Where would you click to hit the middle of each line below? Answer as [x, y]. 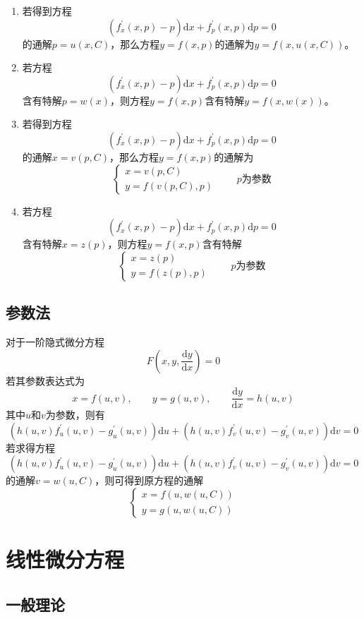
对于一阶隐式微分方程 [55, 341]
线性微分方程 [65, 559]
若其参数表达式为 [45, 380]
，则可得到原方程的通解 [149, 480]
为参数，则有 [75, 415]
